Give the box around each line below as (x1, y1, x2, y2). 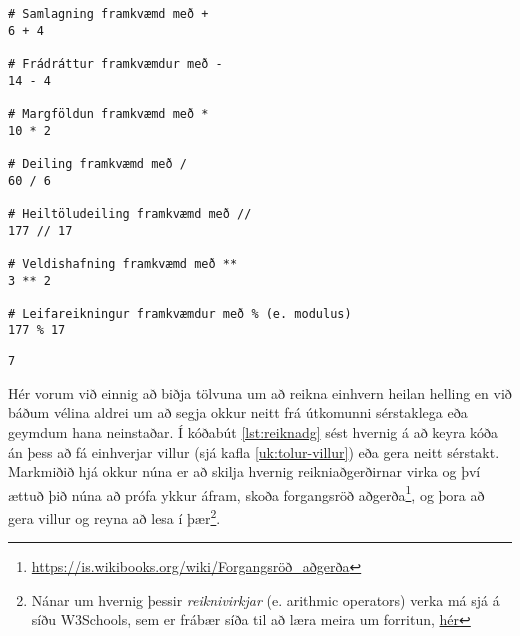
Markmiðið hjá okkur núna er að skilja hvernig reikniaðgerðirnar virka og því (8, 461, 481, 482)
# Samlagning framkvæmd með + (8, 7, 209, 21)
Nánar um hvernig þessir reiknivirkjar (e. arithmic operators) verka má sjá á (31, 589, 500, 610)
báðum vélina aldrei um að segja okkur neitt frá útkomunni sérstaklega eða (8, 402, 468, 423)
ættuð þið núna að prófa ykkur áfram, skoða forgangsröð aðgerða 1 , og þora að (8, 481, 485, 505)
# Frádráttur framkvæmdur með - (8, 56, 223, 71)
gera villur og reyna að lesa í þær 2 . (8, 505, 221, 528)
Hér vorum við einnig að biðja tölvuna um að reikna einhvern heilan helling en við (8, 382, 512, 403)
